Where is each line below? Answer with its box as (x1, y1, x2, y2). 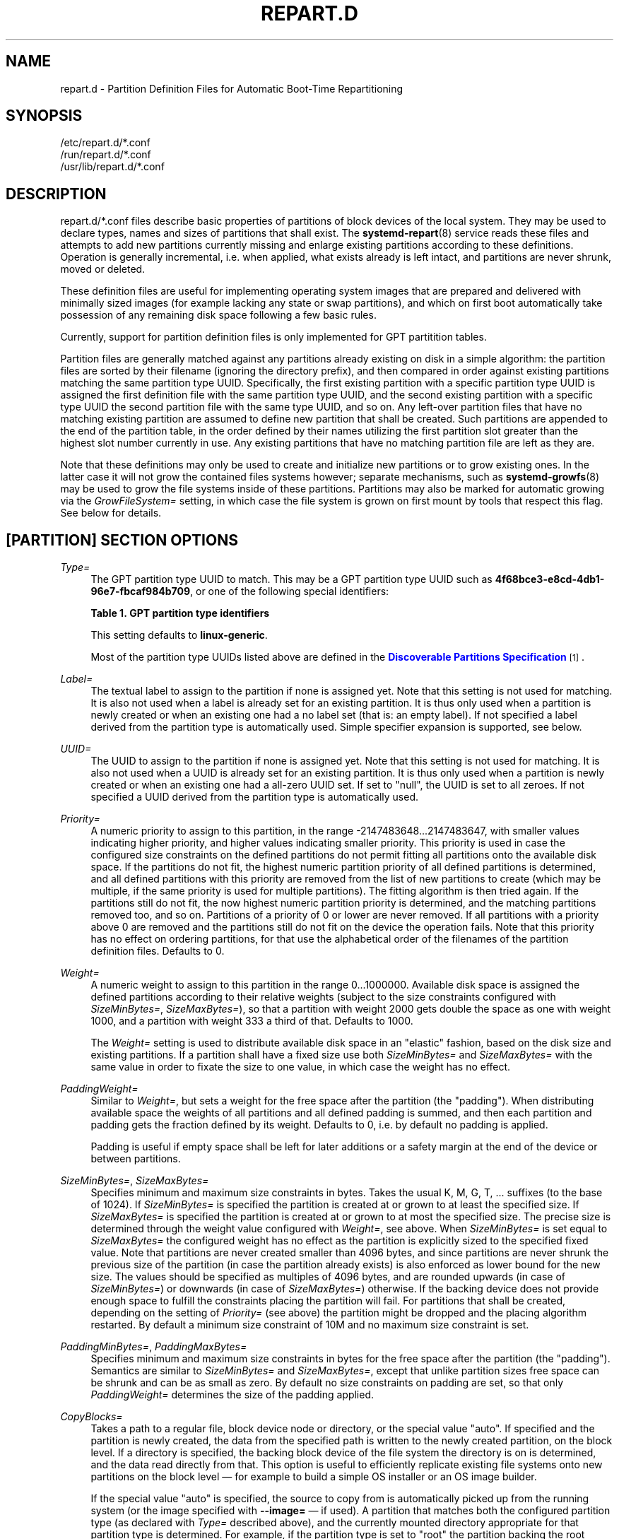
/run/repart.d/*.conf (60, 148, 151, 161)
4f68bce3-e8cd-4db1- (495, 573, 605, 586)
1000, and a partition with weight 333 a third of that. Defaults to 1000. (90, 1015, 413, 1027)
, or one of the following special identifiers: (190, 585, 389, 598)
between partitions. (90, 1152, 181, 1165)
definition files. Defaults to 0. (90, 945, 225, 957)
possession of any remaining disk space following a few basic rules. (60, 309, 377, 322)
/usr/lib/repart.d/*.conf (60, 160, 165, 173)
